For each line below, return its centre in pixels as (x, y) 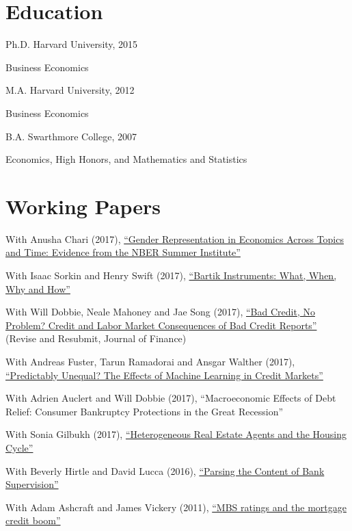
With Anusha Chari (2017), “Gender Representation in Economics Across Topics (175, 238)
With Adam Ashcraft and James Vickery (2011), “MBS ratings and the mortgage (176, 507)
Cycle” (19, 447)
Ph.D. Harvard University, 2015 (72, 44)
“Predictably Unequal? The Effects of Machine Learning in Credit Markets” (164, 375)
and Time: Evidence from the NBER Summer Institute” (123, 252)
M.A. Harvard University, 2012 (70, 90)
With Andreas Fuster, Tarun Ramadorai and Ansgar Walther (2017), (150, 361)
